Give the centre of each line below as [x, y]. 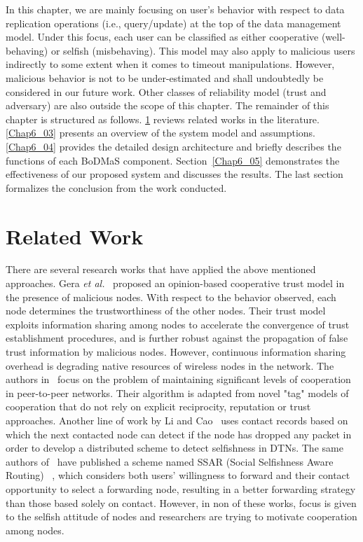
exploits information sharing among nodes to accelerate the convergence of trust [178, 324]
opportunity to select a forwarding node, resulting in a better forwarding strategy [181, 488]
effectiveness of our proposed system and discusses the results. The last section [174, 174]
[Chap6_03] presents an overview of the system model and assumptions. [160, 133]
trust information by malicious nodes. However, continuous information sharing [176, 352]
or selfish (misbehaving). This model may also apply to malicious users [203, 50]
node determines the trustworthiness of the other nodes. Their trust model [166, 311]
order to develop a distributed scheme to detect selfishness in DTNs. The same [174, 448]
